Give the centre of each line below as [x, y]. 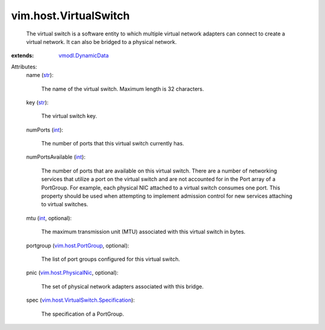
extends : [23, 56]
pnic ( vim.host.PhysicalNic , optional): [72, 273]
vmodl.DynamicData [84, 56]
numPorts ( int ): [45, 130]
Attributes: [24, 67]
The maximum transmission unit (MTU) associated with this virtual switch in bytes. [144, 232]
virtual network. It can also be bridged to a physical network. [101, 41]
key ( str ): [37, 102]
